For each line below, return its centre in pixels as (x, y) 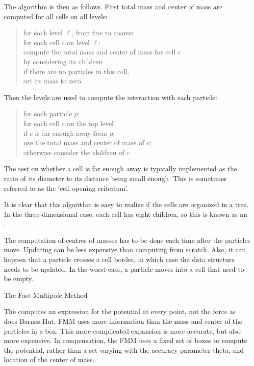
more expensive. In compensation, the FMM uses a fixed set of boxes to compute (126, 340)
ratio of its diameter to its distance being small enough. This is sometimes (115, 178)
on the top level (90, 123)
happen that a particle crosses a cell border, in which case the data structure (119, 259)
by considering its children (63, 61)
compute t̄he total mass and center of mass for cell (99, 52)
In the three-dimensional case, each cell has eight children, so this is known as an (126, 214)
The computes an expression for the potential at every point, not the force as (120, 311)
